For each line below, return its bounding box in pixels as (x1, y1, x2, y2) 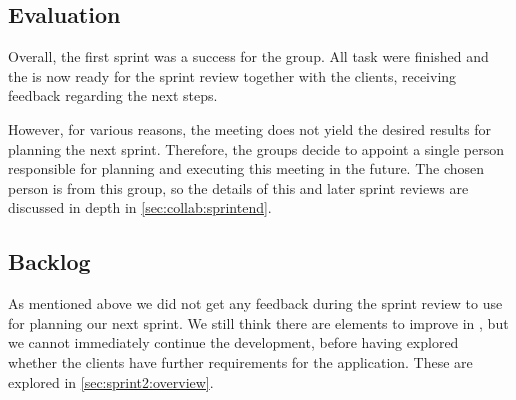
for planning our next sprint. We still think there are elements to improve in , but (8, 312, 509, 333)
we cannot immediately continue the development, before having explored (8, 332, 459, 353)
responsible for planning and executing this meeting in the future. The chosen (8, 158, 485, 179)
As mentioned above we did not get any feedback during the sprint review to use (8, 293, 503, 314)
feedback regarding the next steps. (8, 85, 218, 106)
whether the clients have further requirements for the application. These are (8, 351, 473, 372)
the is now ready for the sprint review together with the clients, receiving (8, 65, 457, 86)
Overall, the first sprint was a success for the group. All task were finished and (8, 46, 489, 67)
